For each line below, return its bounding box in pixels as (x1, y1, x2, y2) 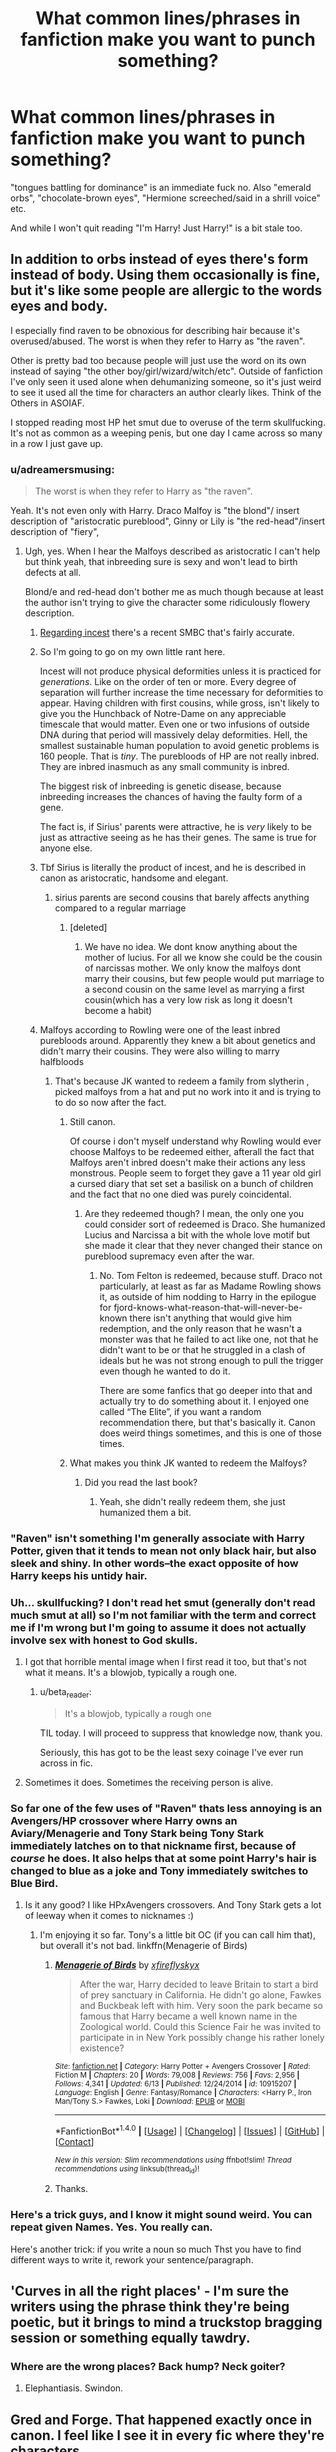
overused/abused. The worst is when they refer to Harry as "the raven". (10, 335, 306, 347)
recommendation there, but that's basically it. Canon (99, 1417, 316, 1429)
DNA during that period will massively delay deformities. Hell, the (39, 729, 308, 741)
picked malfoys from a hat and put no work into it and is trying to (54, 1086, 322, 1098)
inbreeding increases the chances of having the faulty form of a (39, 791, 303, 803)
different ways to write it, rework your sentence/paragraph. (10, 2253, 254, 2266)
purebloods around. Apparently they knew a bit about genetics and (39, 1035, 316, 1047)
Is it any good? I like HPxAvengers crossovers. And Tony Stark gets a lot (24, 1899, 322, 1911)
